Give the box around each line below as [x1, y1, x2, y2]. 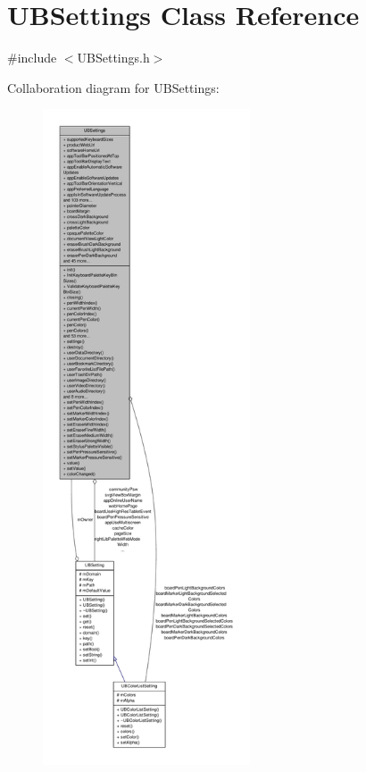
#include [7, 48, 57, 67]
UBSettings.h [77, 48, 150, 67]
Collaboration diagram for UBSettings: [7, 78, 220, 96]
